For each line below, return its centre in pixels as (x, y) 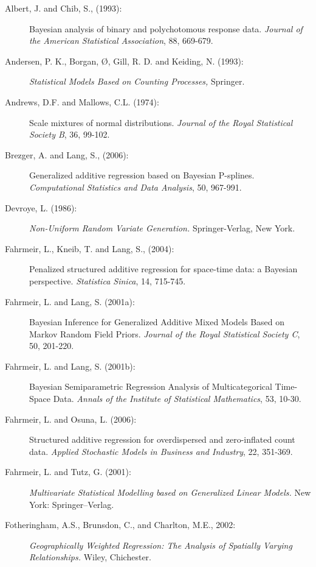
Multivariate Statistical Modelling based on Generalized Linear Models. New (170, 492)
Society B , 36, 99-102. (70, 134)
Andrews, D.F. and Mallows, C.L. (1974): (82, 101)
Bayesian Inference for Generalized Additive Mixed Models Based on (157, 322)
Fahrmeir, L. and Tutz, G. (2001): (68, 472)
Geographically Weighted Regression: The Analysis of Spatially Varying (161, 545)
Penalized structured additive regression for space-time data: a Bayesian (163, 269)
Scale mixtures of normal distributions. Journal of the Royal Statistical (161, 122)
